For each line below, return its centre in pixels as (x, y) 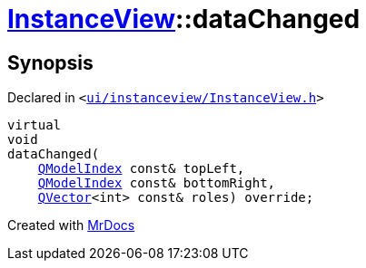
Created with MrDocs (71, 225)
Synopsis (50, 62)
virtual (35, 125)
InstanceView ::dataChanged (184, 19)
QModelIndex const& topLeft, (141, 169)
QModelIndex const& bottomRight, (157, 183)
